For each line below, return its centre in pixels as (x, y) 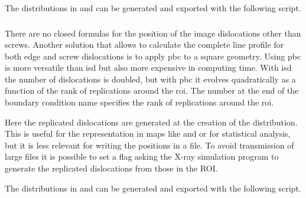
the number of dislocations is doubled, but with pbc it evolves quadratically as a (150, 79)
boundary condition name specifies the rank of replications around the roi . (139, 102)
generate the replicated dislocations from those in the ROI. (111, 168)
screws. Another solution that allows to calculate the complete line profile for (144, 44)
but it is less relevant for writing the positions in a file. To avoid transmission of (149, 145)
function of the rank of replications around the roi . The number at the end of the (152, 90)
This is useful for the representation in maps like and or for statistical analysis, (148, 133)
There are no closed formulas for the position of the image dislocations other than (153, 33)
